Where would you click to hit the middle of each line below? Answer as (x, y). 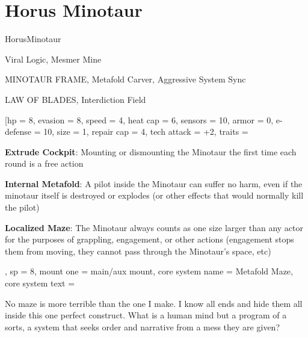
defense (18, 131)
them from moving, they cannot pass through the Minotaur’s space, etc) (138, 251)
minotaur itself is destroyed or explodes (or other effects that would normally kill (154, 195)
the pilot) (22, 207)
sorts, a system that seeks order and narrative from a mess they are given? (142, 326)
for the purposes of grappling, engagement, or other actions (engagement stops (149, 239)
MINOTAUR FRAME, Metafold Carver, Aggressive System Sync (125, 79)
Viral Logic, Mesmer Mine (53, 59)
